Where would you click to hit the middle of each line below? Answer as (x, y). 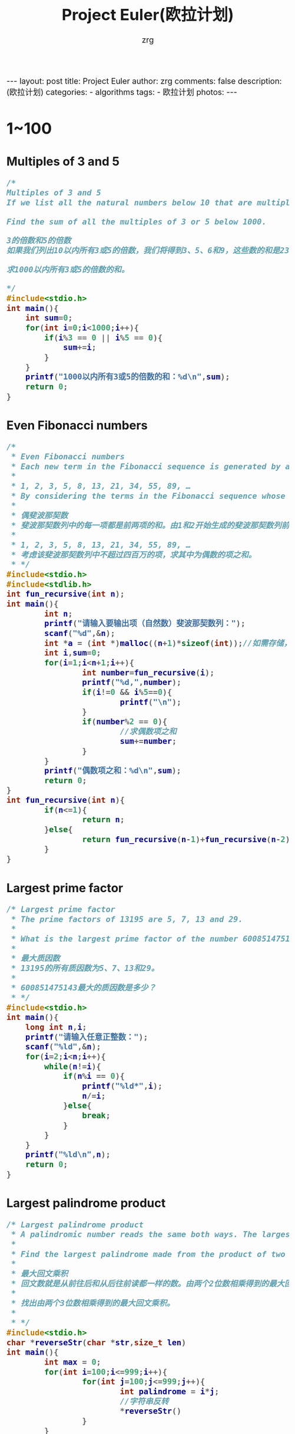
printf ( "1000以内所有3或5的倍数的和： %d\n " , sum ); (127, 377)
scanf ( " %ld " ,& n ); (63, 1047)
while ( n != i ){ (72, 1066)
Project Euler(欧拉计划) (148, 14)
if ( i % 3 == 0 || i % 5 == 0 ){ (103, 338)
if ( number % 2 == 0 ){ (125, 721)
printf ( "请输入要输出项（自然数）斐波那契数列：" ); (145, 623)
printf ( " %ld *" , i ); (122, 1086)
